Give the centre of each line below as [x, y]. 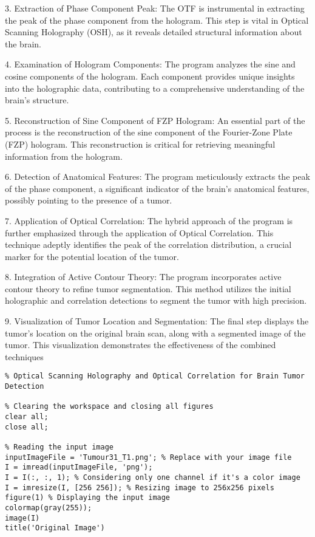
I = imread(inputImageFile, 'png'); [79, 467]
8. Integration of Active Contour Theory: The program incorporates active [143, 277]
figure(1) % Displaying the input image [88, 498]
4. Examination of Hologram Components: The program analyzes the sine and [150, 64]
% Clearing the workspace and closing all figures [109, 407]
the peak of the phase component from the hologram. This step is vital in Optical [157, 20]
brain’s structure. [37, 100]
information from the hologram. [64, 156]
